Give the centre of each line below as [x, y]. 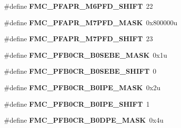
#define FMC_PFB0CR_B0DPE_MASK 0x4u [84, 120]
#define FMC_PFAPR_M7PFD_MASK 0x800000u [91, 22]
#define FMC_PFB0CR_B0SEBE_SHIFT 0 [80, 71]
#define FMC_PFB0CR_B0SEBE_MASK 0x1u [86, 55]
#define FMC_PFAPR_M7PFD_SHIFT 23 [79, 39]
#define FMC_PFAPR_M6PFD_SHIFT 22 [79, 6]
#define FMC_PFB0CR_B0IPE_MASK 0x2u [82, 87]
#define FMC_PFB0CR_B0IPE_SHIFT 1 [77, 104]
